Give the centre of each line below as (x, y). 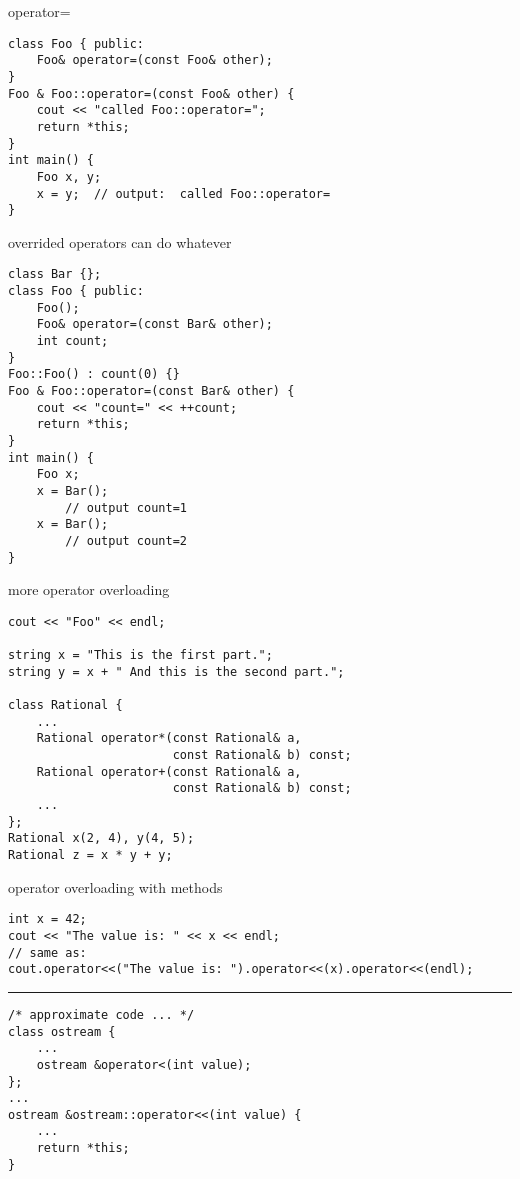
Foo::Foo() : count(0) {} (94, 374)
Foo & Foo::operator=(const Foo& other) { (151, 93)
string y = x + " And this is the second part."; (176, 671)
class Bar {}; (55, 274)
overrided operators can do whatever (120, 241)
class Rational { (65, 705)
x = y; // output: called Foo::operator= (183, 193)
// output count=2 (126, 540)
